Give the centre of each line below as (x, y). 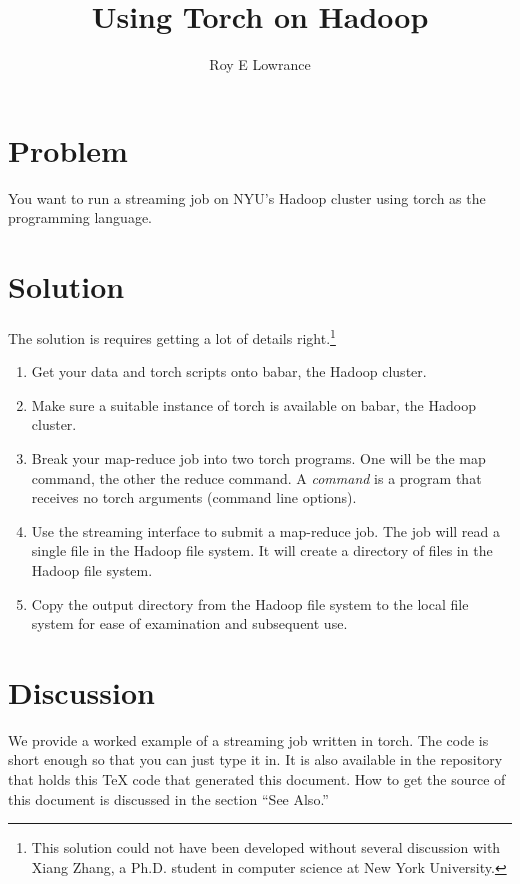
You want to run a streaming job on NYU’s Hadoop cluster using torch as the (247, 197)
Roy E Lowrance (260, 64)
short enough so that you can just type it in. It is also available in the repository (255, 759)
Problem (68, 149)
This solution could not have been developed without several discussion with (266, 847)
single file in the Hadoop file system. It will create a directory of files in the (262, 550)
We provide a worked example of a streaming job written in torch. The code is (248, 739)
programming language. (80, 217)
